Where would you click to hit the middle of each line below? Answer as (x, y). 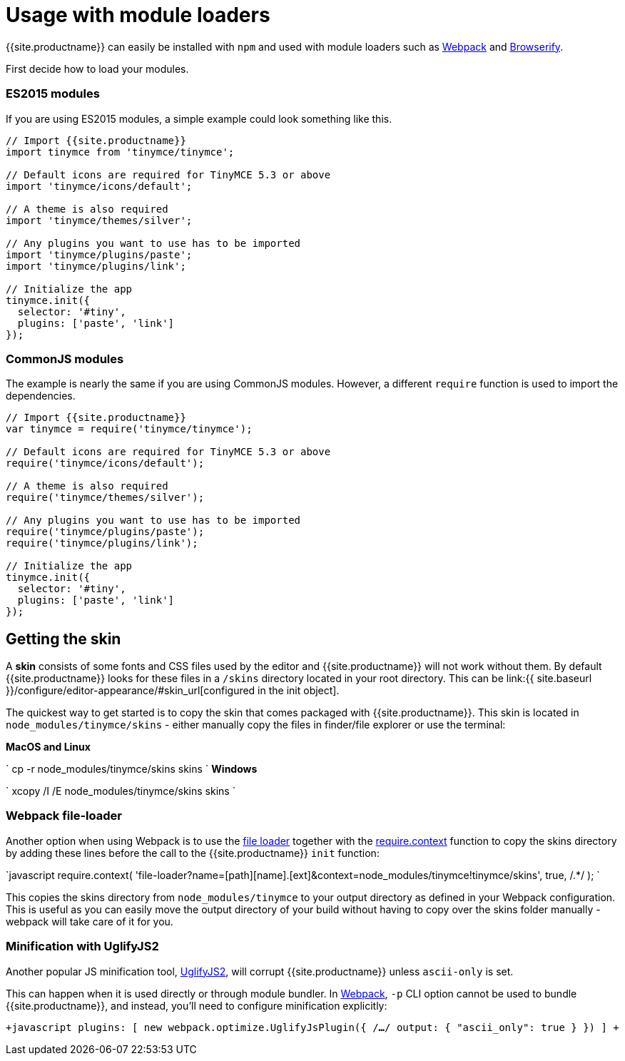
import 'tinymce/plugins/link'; (96, 266)
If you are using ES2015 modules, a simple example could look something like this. (199, 118)
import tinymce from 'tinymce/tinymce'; (120, 152)
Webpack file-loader (64, 816)
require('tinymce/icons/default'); (105, 463)
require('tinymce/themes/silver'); (105, 498)
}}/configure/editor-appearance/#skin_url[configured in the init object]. (173, 691)
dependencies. (41, 396)
